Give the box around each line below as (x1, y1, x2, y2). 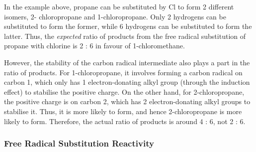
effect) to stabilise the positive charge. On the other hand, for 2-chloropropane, (4, 86, 245, 97)
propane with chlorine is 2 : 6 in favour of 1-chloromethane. (4, 40, 185, 51)
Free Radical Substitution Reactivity (4, 137, 154, 150)
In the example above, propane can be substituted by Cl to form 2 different (4, 1, 234, 11)
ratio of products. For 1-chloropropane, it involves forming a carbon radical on (4, 67, 243, 77)
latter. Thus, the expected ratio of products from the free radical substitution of (4, 30, 246, 41)
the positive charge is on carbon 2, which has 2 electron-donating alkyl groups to (4, 96, 251, 107)
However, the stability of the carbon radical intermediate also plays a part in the (4, 57, 250, 67)
